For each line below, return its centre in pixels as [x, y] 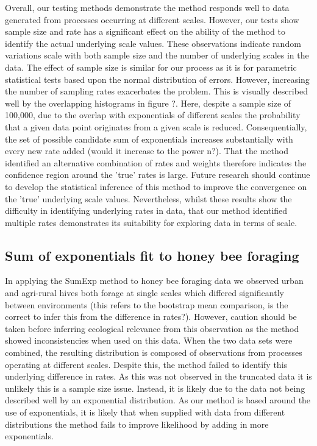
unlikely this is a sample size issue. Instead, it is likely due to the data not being [155, 388]
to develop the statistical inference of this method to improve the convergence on [156, 186]
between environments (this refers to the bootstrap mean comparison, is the [147, 304]
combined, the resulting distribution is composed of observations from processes [154, 352]
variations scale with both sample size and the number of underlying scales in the [157, 55]
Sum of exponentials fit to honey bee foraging [152, 255]
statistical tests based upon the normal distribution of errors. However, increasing [157, 79]
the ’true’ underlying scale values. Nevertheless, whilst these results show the [148, 198]
